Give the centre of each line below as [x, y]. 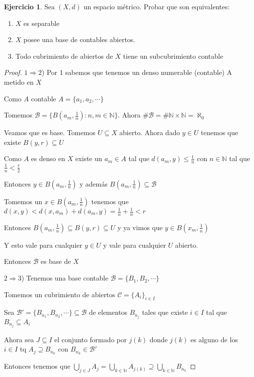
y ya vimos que [140, 227]
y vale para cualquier [134, 245]
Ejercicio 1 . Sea [29, 6]
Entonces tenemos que [37, 366]
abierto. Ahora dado [150, 132]
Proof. [13, 72]
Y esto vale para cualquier [43, 245]
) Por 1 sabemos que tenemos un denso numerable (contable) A [137, 72]
